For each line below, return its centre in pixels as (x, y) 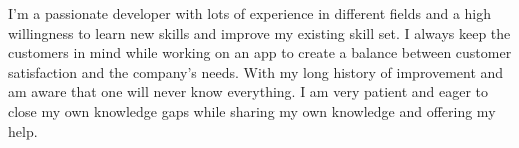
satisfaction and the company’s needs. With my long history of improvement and (256, 71)
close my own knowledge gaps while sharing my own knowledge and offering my (252, 110)
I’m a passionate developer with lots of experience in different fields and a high (250, 13)
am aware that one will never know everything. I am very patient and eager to (248, 91)
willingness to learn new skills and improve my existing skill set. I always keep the (259, 32)
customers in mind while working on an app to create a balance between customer (260, 52)
